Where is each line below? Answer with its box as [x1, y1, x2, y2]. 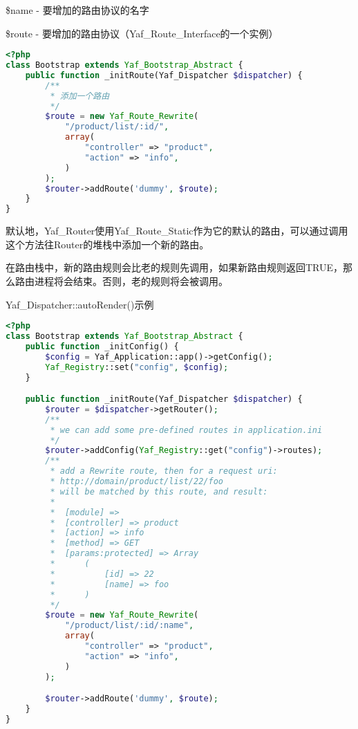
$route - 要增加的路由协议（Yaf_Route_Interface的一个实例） [6, 26, 279, 40]
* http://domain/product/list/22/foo [50, 477, 223, 487]
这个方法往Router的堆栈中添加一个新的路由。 [6, 237, 209, 251]
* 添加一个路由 [50, 91, 110, 101]
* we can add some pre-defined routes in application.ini [50, 425, 323, 435]
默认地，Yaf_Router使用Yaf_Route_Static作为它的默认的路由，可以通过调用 [6, 223, 348, 238]
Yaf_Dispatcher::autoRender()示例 [6, 297, 154, 311]
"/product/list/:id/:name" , [64, 620, 194, 631]
